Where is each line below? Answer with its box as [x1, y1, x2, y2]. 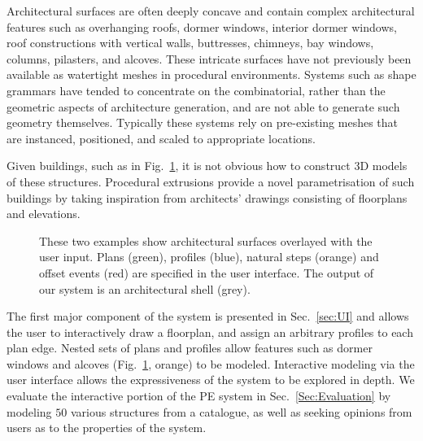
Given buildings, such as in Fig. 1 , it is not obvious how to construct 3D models [7, 157, 408, 174]
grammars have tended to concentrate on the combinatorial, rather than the [7, 81, 386, 98]
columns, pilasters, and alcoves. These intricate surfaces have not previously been [7, 50, 412, 67]
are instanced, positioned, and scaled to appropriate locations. [7, 129, 316, 146]
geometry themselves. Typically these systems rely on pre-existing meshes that [7, 114, 398, 131]
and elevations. [7, 205, 81, 222]
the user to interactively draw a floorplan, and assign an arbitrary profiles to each [7, 323, 413, 340]
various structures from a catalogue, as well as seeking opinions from [70, 403, 412, 420]
